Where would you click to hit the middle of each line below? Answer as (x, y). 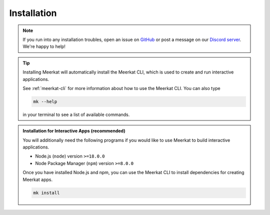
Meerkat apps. (37, 179)
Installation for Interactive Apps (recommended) (74, 131)
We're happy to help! (44, 46)
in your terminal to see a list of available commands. (76, 114)
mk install (46, 193)
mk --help (45, 101)
